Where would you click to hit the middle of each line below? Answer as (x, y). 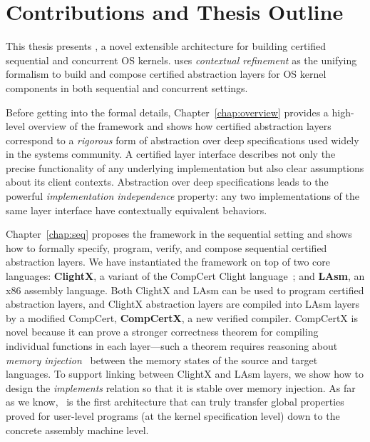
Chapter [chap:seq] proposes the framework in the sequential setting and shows (179, 234)
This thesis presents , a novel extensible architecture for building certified (166, 46)
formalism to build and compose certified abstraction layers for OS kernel (166, 74)
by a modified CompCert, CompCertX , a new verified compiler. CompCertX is (182, 317)
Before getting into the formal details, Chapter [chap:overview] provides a (167, 112)
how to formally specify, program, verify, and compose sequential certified (166, 247)
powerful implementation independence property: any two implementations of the (183, 196)
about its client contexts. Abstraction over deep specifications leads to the (167, 182)
